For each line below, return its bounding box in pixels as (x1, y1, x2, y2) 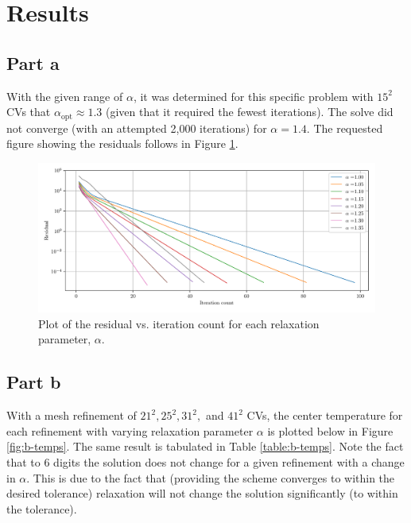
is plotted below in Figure (267, 422, 394, 439)
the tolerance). (6, 500, 77, 517)
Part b (6, 370, 61, 394)
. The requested (306, 119, 383, 136)
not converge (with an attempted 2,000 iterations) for (6, 119, 267, 136)
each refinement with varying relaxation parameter (6, 422, 254, 439)
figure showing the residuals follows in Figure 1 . (6, 135, 238, 152)
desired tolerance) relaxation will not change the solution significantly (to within (6, 485, 398, 502)
